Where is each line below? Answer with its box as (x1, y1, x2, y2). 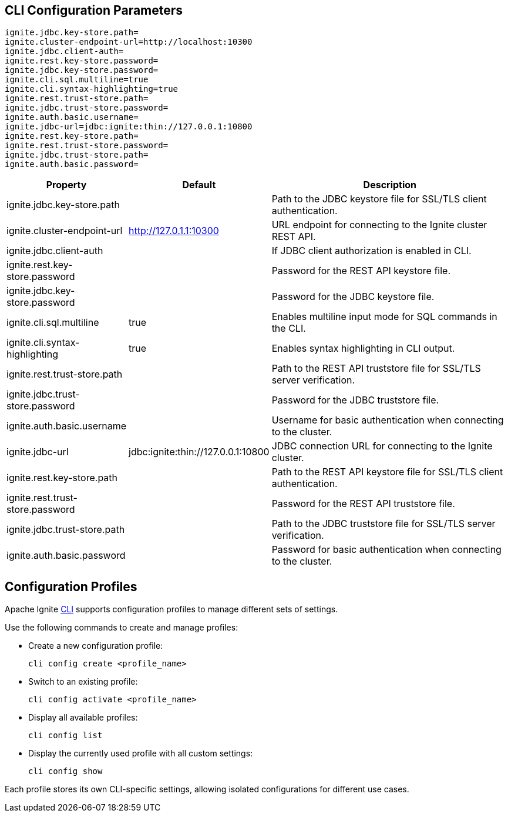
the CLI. (271, 322, 306, 335)
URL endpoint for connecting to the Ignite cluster (271, 219, 487, 231)
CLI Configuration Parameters (5, 3, 183, 18)
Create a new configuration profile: (28, 641, 163, 651)
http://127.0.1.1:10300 (129, 225, 219, 237)
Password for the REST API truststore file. (271, 498, 455, 510)
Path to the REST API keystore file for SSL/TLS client (271, 466, 503, 478)
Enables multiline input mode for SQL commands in (271, 311, 497, 323)
